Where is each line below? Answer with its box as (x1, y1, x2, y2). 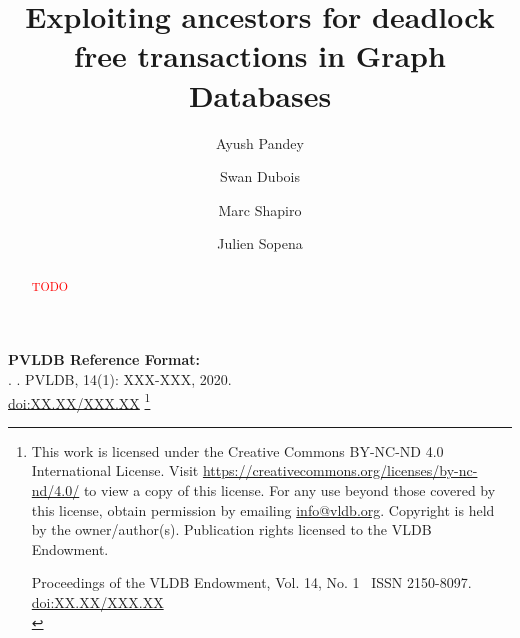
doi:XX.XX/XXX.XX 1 (8, 389, 151, 413)
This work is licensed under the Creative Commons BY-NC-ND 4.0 (31, 440, 444, 461)
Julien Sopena (217, 233, 303, 254)
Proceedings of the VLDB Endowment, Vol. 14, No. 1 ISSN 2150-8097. (31, 572, 472, 593)
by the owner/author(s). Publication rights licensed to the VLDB (31, 519, 432, 540)
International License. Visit (31, 460, 199, 481)
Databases (188, 74, 332, 115)
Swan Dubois (219, 166, 300, 187)
